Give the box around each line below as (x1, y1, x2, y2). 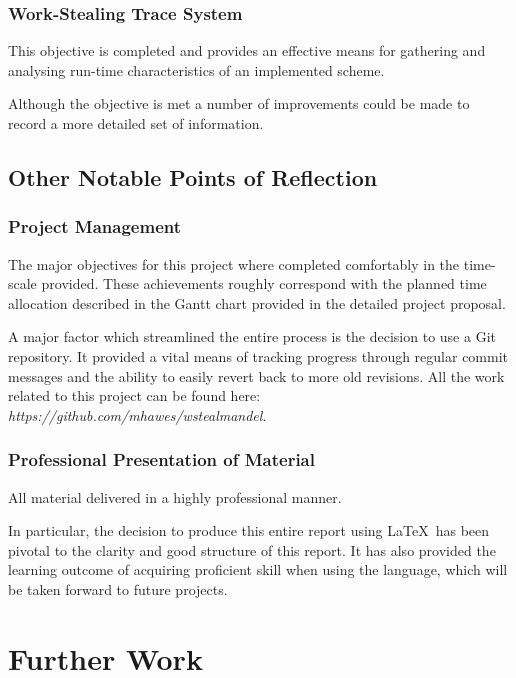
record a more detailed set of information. (8, 113, 264, 133)
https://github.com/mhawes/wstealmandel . (8, 404, 267, 425)
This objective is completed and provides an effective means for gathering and (8, 40, 486, 61)
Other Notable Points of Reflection (8, 161, 378, 192)
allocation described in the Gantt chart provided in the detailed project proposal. (8, 292, 506, 313)
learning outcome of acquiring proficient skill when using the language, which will (8, 559, 508, 580)
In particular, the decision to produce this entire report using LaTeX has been (8, 520, 490, 541)
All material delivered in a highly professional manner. (8, 486, 342, 507)
